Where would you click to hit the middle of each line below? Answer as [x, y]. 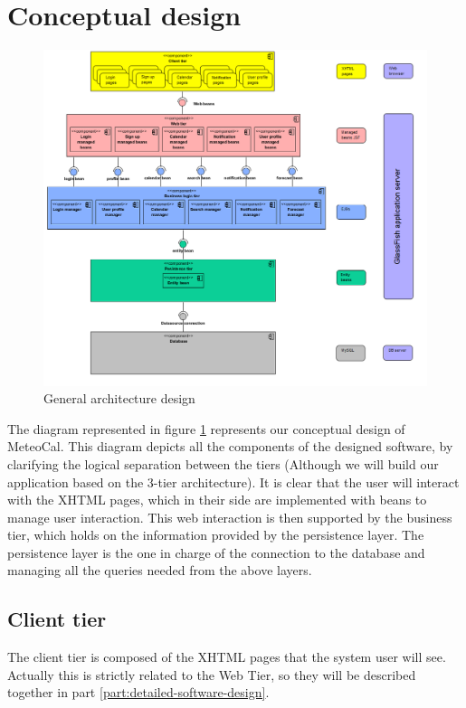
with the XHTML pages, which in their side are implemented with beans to [217, 500]
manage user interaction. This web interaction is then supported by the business [230, 517]
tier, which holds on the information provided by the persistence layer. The [216, 535]
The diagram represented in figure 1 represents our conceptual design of [206, 428]
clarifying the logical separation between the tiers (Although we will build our [223, 463]
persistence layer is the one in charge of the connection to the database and [216, 552]
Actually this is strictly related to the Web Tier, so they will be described [212, 674]
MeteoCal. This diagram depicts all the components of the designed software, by [230, 446]
